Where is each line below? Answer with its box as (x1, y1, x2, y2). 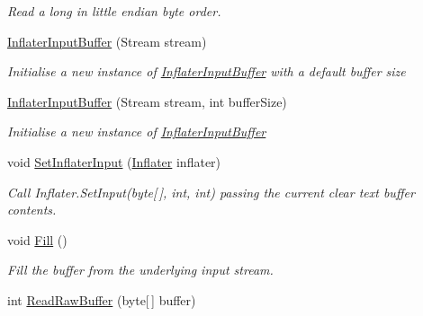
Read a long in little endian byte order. (7, 2, 221, 20)
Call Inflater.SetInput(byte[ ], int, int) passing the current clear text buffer (7, 182, 415, 201)
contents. (7, 200, 57, 219)
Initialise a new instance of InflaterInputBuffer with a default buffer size (7, 62, 406, 81)
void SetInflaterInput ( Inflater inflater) (7, 152, 221, 171)
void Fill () (7, 230, 67, 249)
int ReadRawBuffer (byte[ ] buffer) (7, 290, 196, 309)
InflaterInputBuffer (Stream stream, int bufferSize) (7, 92, 287, 110)
